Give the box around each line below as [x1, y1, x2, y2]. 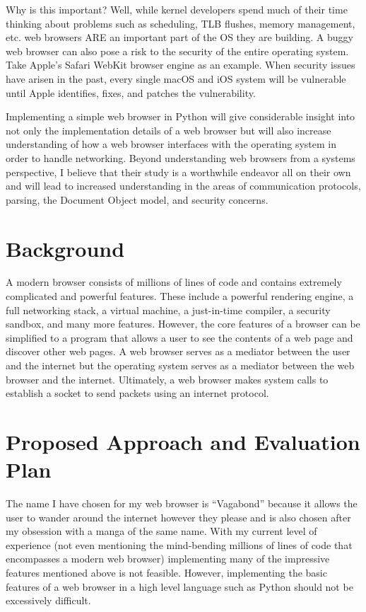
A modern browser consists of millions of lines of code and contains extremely [6, 275, 342, 289]
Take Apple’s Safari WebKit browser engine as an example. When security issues [6, 57, 355, 72]
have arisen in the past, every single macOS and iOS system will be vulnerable [6, 71, 346, 86]
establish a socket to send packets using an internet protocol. [6, 386, 269, 400]
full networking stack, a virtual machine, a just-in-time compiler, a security [6, 302, 331, 317]
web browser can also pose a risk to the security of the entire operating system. [6, 43, 349, 58]
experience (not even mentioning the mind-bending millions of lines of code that [6, 537, 353, 552]
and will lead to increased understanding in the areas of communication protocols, [6, 178, 361, 193]
